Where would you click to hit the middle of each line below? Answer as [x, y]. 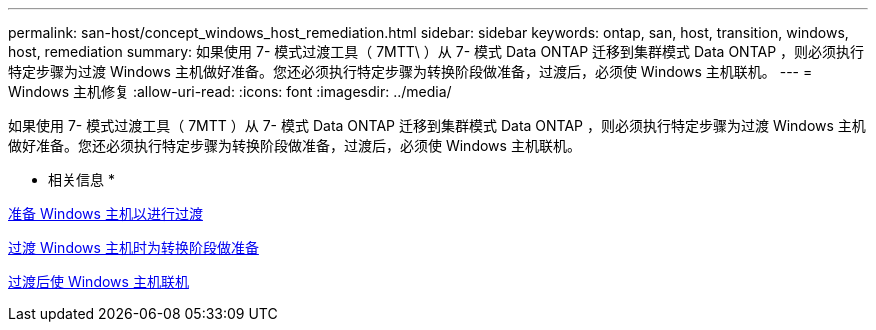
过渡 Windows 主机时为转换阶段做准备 [133, 247]
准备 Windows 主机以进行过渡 [105, 213]
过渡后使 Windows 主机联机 [98, 281]
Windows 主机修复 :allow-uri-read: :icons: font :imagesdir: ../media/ [230, 91]
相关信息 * [81, 179]
